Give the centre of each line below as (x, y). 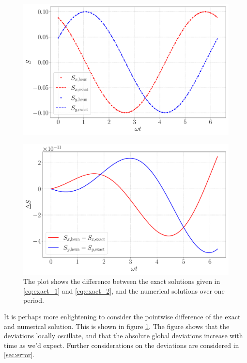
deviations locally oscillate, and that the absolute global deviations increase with (123, 336)
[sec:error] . (19, 355)
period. (34, 300)
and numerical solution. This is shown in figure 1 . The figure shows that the (117, 326)
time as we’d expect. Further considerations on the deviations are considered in (122, 345)
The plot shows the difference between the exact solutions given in (122, 281)
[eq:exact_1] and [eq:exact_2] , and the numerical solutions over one (124, 290)
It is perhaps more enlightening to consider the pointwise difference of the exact (122, 317)
